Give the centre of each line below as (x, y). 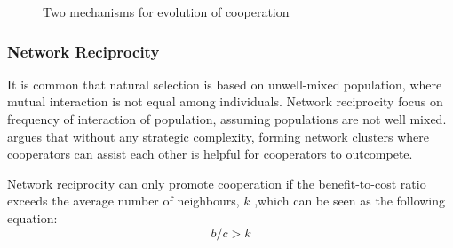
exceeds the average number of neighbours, (123, 201)
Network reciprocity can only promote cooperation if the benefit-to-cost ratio (217, 183)
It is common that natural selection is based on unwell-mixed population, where (225, 84)
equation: (32, 217)
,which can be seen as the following (350, 201)
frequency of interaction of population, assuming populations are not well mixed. (227, 119)
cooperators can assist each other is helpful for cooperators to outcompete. (210, 154)
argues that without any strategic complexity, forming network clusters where (218, 136)
